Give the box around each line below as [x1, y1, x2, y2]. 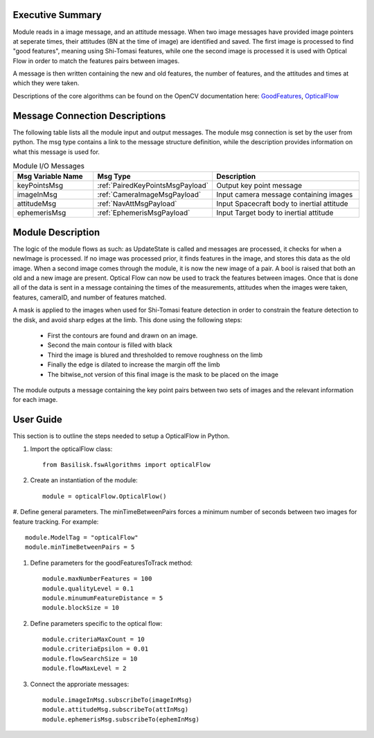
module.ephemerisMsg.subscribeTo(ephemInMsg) [42, 715, 200, 723]
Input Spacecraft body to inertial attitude [216, 199, 349, 209]
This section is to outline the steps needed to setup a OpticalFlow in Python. [12, 432, 230, 440]
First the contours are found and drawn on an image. [47, 331, 198, 340]
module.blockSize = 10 [42, 604, 120, 612]
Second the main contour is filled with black [47, 341, 172, 349]
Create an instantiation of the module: [30, 476, 138, 484]
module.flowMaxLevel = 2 [42, 665, 127, 672]
